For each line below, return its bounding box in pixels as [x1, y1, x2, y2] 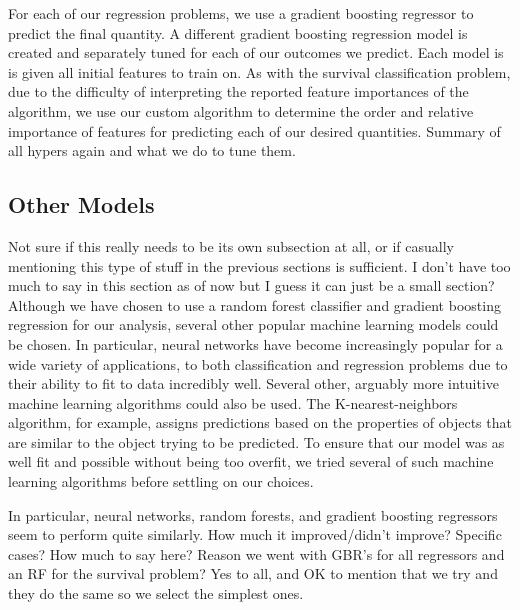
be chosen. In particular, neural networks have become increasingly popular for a [8, 333, 503, 354]
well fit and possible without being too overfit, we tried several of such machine [8, 451, 494, 472]
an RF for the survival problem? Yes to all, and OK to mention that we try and [8, 563, 498, 584]
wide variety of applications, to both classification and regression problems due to [8, 353, 508, 374]
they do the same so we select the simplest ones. [8, 583, 304, 604]
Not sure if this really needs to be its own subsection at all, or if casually [8, 235, 454, 256]
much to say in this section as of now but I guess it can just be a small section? [8, 275, 495, 296]
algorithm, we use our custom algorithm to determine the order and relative [8, 100, 474, 121]
